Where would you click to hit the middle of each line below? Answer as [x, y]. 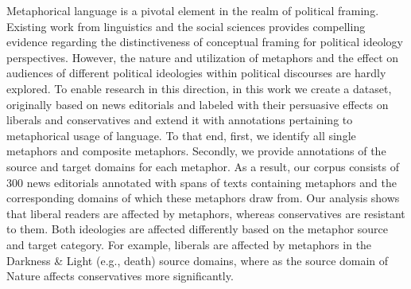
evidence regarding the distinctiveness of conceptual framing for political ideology [205, 42]
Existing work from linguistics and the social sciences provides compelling [186, 26]
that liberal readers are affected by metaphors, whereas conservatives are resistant [206, 213]
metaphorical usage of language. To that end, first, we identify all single [181, 135]
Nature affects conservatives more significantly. [120, 276]
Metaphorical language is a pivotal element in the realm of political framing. [193, 10]
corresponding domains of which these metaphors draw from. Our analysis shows [203, 198]
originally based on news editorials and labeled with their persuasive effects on [198, 104]
